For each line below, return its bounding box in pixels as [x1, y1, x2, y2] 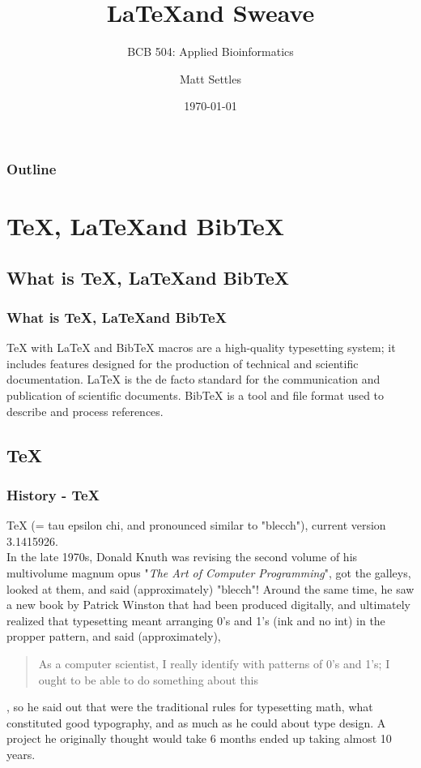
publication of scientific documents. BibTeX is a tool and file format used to [6, 386, 385, 403]
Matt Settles [180, 70, 241, 87]
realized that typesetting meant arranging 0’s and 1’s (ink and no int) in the [6, 611, 385, 629]
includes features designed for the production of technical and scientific [6, 354, 359, 371]
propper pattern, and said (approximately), [6, 628, 221, 645]
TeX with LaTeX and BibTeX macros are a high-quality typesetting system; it [6, 339, 396, 356]
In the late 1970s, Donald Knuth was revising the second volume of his [6, 548, 358, 565]
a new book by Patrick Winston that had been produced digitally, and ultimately [6, 596, 410, 613]
